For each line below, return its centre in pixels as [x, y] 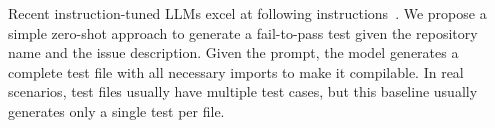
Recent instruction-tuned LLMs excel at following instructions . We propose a [247, 13]
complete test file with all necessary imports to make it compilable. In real [236, 71]
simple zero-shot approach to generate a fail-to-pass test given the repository [243, 32]
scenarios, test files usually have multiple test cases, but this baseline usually [243, 91]
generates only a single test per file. [116, 110]
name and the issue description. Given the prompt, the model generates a [233, 52]
